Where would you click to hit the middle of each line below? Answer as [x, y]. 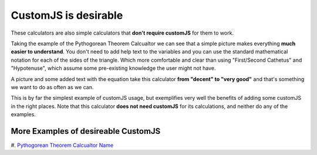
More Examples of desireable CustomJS [86, 131]
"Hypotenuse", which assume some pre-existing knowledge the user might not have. [113, 68]
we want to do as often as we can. [52, 87]
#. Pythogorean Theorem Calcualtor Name [62, 145]
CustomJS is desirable [67, 15]
